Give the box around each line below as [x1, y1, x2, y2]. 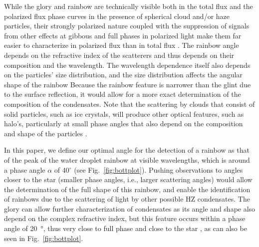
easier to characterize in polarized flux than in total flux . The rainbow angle [4, 40, 239, 50]
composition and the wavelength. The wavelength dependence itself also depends [4, 59, 251, 70]
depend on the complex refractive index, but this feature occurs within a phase [4, 213, 246, 224]
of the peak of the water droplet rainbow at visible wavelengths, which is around [4, 154, 250, 165]
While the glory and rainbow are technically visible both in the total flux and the [4, 1, 253, 11]
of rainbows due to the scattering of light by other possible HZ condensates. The [4, 194, 250, 204]
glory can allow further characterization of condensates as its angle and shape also [4, 203, 256, 214]
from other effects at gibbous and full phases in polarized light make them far [4, 30, 242, 40]
